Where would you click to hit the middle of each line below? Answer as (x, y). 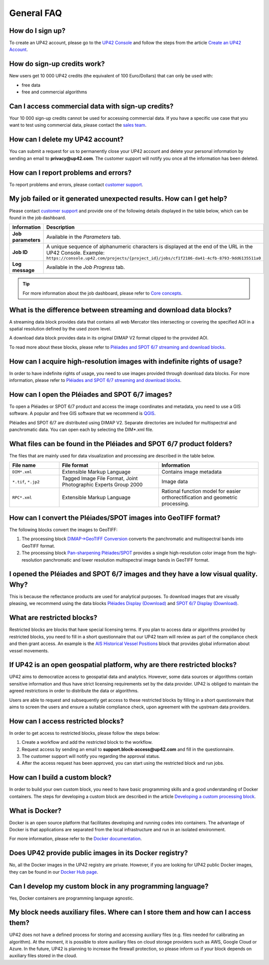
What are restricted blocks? (53, 618)
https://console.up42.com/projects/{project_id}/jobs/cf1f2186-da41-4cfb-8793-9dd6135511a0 (153, 258)
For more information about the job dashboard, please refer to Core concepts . (103, 293)
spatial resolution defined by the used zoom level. (60, 329)
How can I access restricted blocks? (67, 721)
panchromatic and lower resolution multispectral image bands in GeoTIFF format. (126, 560)
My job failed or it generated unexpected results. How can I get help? (118, 199)
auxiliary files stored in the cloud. (43, 956)
